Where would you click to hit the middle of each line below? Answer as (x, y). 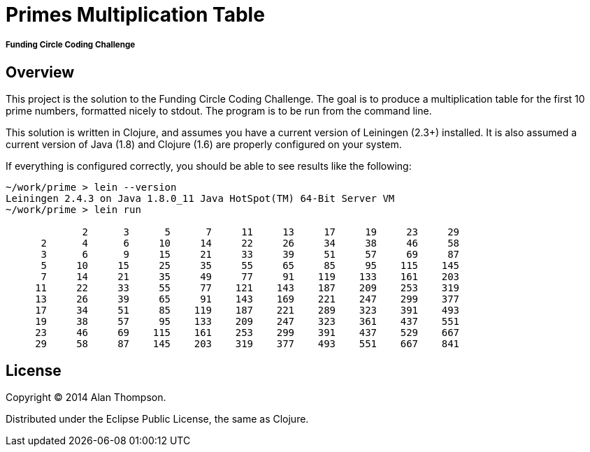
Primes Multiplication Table (135, 15)
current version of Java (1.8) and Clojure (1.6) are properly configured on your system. (204, 145)
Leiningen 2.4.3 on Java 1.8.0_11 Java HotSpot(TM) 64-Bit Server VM (200, 199)
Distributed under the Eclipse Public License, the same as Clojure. (157, 419)
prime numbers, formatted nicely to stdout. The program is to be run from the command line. (219, 111)
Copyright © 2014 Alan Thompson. (86, 398)
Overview (40, 72)
